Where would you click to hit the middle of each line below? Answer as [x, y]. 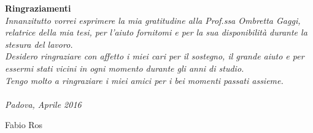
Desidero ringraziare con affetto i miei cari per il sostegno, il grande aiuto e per [155, 56]
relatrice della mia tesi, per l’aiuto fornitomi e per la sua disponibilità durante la [156, 32]
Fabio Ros [24, 125]
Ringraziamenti [38, 8]
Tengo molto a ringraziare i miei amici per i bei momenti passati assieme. [144, 80]
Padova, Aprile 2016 [43, 104]
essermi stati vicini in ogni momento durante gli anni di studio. [125, 68]
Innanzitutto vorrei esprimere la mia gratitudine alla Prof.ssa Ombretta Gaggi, [153, 20]
